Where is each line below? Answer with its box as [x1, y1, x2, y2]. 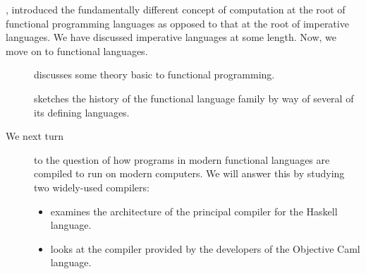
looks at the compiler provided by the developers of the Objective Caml [50, 241, 360, 256]
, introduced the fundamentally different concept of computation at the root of [6, 2, 346, 16]
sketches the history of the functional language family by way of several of [34, 90, 354, 105]
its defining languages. [34, 105, 130, 119]
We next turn [6, 129, 64, 143]
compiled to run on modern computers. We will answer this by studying [34, 166, 345, 181]
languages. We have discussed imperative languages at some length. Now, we [6, 30, 337, 44]
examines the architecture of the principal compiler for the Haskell [50, 203, 338, 218]
